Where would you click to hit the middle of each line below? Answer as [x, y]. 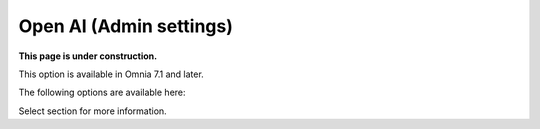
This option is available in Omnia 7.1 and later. [111, 74]
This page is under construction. [88, 56]
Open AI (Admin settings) [126, 26]
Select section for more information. [92, 111]
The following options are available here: [102, 92]
